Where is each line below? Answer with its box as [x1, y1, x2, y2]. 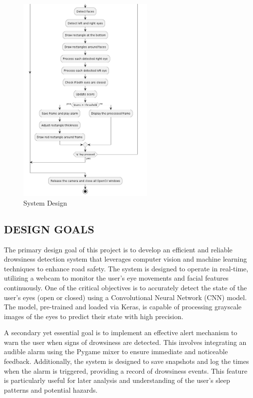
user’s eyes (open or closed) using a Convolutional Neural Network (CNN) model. [4, 292, 247, 302]
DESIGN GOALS [4, 221, 94, 236]
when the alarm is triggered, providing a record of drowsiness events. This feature [4, 365, 248, 376]
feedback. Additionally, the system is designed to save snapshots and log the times [4, 356, 249, 366]
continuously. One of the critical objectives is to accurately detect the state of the [4, 282, 247, 292]
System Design [23, 197, 67, 208]
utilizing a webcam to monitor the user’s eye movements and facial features [4, 273, 229, 283]
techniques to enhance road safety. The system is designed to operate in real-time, [4, 263, 249, 273]
